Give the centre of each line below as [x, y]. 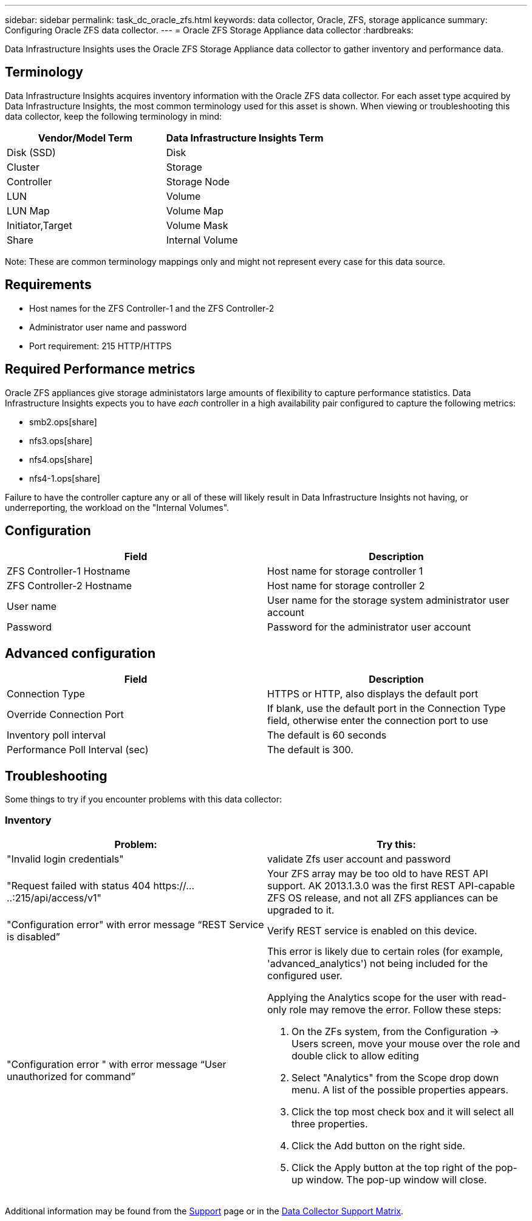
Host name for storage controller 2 [346, 586]
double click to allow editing [355, 1055]
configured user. [305, 975]
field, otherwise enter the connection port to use [378, 721]
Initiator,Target [39, 225]
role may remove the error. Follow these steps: [395, 1009]
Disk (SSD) [31, 152]
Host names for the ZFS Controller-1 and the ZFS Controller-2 [152, 308]
